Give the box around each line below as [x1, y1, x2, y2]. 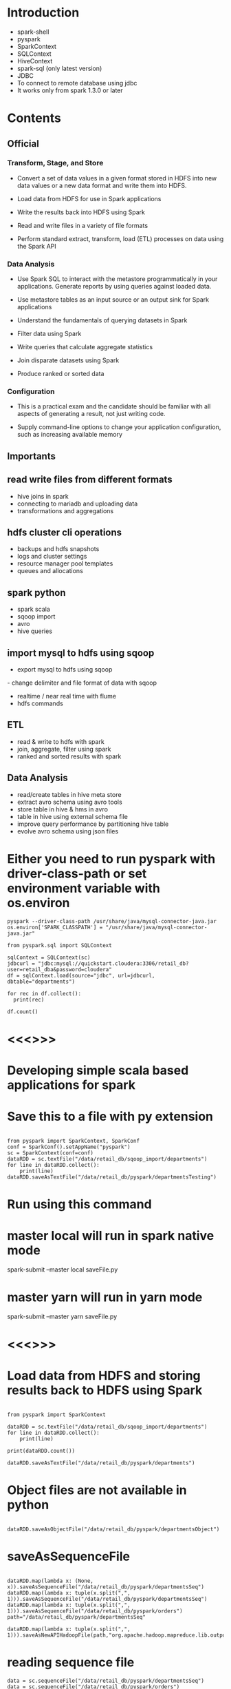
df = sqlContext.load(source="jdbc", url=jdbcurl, [7, 972, 155, 979]
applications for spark [7, 1077, 136, 1092]
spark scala [16, 605, 50, 614]
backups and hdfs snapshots [16, 545, 100, 553]
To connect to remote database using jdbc [16, 79, 137, 87]
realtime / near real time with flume [16, 692, 117, 701]
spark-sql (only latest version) [16, 64, 102, 72]
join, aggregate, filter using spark [16, 745, 111, 753]
